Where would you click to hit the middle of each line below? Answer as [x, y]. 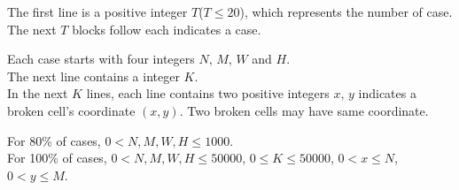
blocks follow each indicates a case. [167, 29]
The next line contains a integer [93, 76]
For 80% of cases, [54, 140]
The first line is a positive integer [97, 11]
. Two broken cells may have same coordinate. [304, 110]
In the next [38, 93]
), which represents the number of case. [346, 11]
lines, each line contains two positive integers [208, 93]
